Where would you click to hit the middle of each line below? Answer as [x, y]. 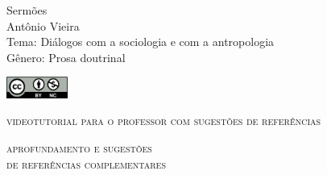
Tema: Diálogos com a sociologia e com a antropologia [141, 42]
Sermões [27, 10]
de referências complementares [86, 163]
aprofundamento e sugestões [79, 148]
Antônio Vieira [43, 25]
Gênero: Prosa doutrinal [66, 57]
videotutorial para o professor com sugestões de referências [164, 121]
